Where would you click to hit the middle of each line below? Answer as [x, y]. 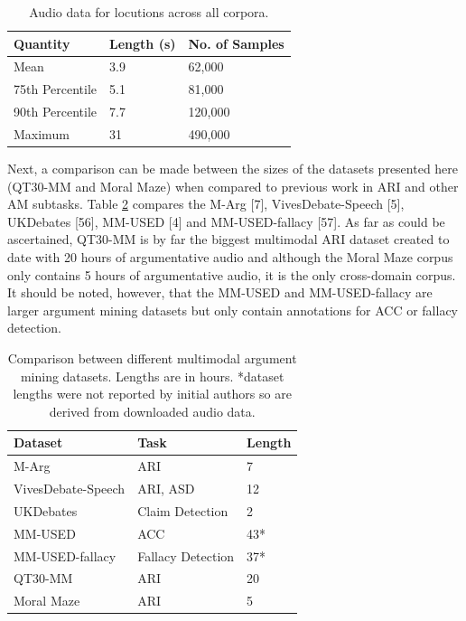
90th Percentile [56, 112]
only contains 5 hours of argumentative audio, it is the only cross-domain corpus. [232, 274]
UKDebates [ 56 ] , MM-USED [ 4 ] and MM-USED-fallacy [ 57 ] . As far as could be [226, 221]
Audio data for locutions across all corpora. [149, 12]
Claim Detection [183, 510]
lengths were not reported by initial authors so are [152, 394]
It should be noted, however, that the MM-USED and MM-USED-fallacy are [220, 292]
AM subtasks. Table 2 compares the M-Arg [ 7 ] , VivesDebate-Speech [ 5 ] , [206, 204]
